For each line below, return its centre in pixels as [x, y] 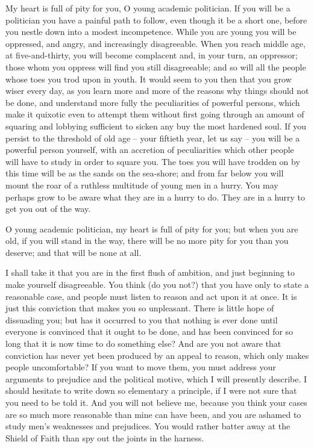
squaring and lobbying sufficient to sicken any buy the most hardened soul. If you [156, 126]
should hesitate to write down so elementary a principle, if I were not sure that [151, 390]
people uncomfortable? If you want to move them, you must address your [141, 367]
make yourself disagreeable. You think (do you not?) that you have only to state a [157, 285]
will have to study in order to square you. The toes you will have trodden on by [153, 161]
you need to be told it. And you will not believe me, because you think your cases [156, 402]
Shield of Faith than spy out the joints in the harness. [105, 437]
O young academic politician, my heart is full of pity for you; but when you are [152, 229]
